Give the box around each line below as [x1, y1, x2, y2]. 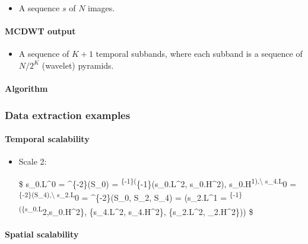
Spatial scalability [5, 228, 79, 240]
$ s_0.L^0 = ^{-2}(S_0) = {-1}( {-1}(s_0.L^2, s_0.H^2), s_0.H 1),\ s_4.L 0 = [18, 176, 297, 190]
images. [88, 2, 115, 14]
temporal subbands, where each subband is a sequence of [96, 47, 303, 60]
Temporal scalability [5, 133, 90, 145]
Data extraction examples [5, 107, 131, 122]
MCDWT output [5, 25, 76, 37]
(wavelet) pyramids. [42, 59, 114, 71]
